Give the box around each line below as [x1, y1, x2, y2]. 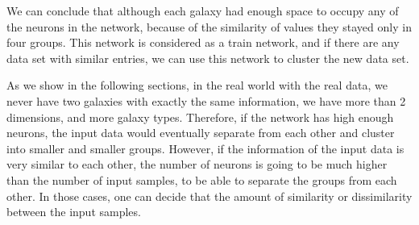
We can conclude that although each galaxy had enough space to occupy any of [6, 2, 399, 19]
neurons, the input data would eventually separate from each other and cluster [6, 124, 395, 141]
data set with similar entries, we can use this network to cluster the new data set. [6, 49, 409, 66]
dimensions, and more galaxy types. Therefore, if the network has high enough [6, 108, 394, 125]
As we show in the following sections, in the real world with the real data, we [6, 77, 388, 94]
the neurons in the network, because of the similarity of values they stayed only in [6, 18, 412, 35]
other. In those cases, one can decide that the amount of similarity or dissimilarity [6, 187, 413, 204]
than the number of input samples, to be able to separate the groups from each [6, 171, 397, 188]
